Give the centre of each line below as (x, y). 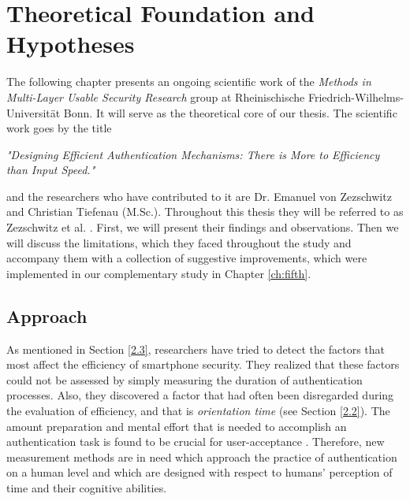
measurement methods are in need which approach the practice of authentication (202, 456)
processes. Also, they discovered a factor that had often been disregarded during (200, 395)
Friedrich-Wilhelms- (356, 96)
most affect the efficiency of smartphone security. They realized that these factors (203, 364)
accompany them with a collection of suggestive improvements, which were (187, 258)
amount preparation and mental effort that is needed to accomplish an (177, 426)
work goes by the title (59, 128)
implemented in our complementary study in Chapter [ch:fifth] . (159, 273)
